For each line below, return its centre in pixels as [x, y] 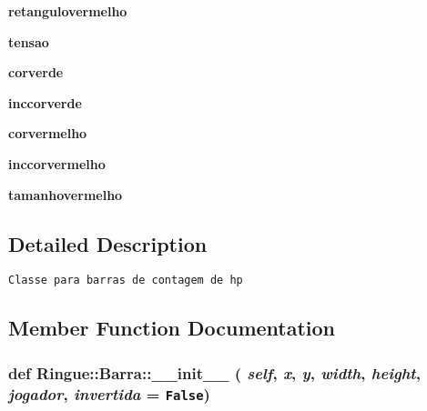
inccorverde [45, 102]
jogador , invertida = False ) [109, 393]
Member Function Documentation [172, 328]
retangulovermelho [68, 11]
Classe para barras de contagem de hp [126, 281]
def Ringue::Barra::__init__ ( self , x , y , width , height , [214, 372]
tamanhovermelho [66, 194]
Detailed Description [108, 243]
